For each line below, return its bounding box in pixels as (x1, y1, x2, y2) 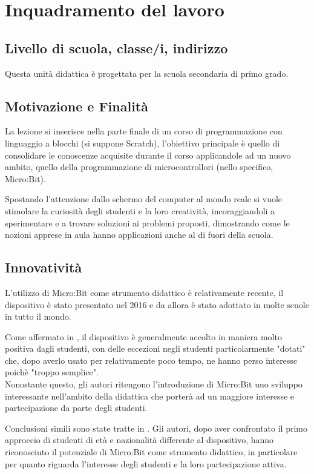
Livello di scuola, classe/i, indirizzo (5, 38, 228, 57)
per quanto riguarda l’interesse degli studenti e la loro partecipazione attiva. (5, 457, 287, 470)
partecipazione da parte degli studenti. (5, 401, 148, 414)
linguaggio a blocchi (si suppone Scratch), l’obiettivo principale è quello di (5, 136, 280, 149)
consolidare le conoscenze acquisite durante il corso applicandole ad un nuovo (5, 148, 291, 161)
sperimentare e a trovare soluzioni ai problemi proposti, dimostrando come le (5, 216, 290, 229)
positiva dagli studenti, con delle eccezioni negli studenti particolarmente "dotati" (5, 342, 306, 355)
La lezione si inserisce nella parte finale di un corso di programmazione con (5, 125, 283, 137)
